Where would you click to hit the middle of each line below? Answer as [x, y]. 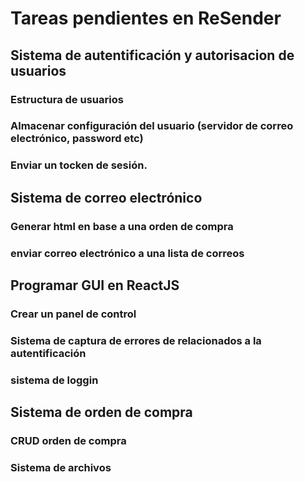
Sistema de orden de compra [101, 412]
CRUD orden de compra [68, 441]
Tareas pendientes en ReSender [146, 18]
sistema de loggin [54, 380]
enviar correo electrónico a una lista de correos [127, 253]
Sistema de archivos [61, 467]
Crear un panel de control [73, 314]
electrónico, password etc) [77, 139]
